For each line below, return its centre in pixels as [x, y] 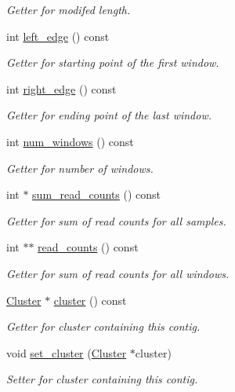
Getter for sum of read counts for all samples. [116, 220]
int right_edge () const [61, 88]
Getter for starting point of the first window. [113, 62]
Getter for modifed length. [69, 9]
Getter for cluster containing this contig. [103, 326]
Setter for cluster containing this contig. [102, 379]
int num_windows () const [70, 141]
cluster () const [90, 300]
